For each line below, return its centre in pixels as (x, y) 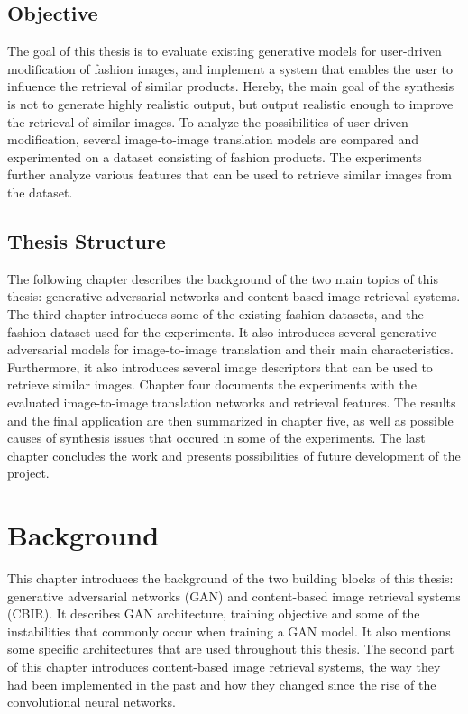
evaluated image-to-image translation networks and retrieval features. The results (232, 402)
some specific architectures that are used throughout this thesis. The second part (231, 649)
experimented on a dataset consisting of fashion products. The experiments (215, 156)
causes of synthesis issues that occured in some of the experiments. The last (216, 438)
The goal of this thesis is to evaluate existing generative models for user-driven (225, 51)
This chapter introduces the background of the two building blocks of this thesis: (230, 578)
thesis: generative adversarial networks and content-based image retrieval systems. (234, 296)
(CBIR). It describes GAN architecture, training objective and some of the (214, 613)
